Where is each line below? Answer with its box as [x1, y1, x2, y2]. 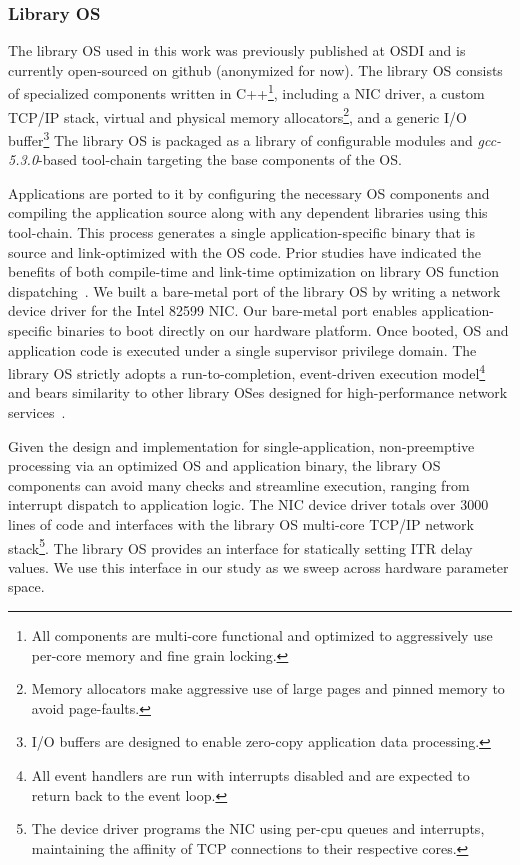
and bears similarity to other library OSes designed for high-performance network [8, 382, 508, 403]
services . [8, 401, 66, 422]
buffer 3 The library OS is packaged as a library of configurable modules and [8, 126, 473, 150]
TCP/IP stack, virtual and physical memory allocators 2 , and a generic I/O [8, 103, 467, 127]
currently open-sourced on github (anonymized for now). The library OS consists [8, 59, 503, 80]
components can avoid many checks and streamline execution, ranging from [8, 474, 470, 495]
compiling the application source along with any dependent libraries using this [8, 202, 488, 223]
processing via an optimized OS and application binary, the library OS [8, 455, 441, 476]
